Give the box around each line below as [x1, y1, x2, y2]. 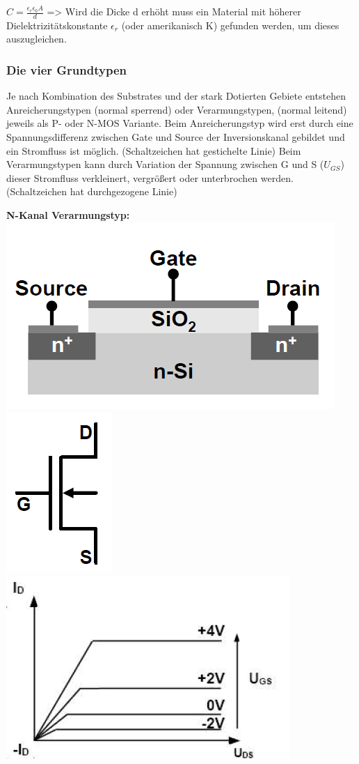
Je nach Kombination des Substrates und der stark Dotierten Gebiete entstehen [6, 89, 346, 103]
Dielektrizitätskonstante [6, 17, 108, 32]
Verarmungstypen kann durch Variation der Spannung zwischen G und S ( [6, 157, 324, 171]
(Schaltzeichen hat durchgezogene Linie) [6, 184, 177, 199]
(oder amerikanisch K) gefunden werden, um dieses [121, 17, 340, 32]
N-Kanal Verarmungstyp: [6, 207, 130, 222]
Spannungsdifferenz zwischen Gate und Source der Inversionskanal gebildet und [6, 130, 345, 144]
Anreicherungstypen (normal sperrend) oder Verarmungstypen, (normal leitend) [6, 102, 347, 116]
